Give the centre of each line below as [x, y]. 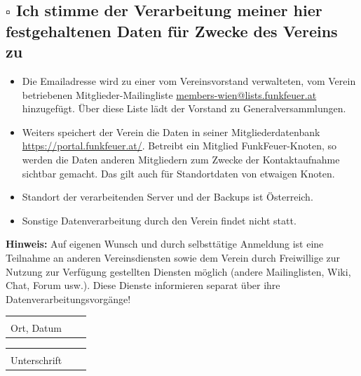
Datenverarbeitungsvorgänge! [68, 298]
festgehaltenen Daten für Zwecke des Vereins [172, 31]
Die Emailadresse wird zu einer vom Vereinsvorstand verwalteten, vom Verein [189, 80]
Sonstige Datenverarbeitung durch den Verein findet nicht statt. [159, 220]
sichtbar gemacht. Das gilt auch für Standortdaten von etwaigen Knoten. [178, 173]
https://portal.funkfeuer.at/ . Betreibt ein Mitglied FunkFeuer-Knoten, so [179, 146]
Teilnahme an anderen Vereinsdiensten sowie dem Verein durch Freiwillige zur [173, 257]
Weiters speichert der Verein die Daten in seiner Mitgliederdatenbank [171, 132]
